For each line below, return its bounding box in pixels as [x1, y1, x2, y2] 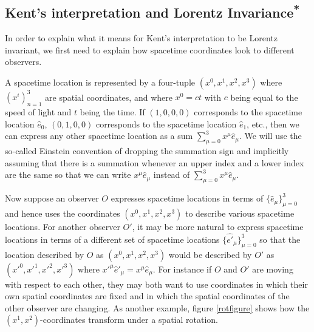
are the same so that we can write [5, 168, 131, 181]
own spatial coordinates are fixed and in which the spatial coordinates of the [5, 290, 290, 302]
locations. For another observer [5, 220, 120, 233]
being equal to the [230, 90, 298, 103]
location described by [5, 248, 84, 260]
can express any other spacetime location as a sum [5, 129, 193, 142]
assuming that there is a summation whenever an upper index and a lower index [5, 156, 304, 169]
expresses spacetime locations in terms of [111, 192, 264, 205]
